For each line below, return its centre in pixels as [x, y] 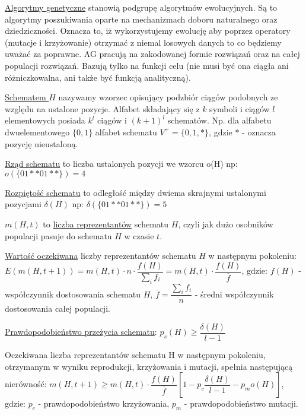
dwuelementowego [37, 132]
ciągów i [112, 120]
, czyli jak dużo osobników [226, 224]
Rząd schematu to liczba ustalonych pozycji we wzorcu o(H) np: [121, 164]
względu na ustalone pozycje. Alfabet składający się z [102, 108]
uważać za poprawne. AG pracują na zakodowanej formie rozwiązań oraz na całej [152, 54]
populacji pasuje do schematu [58, 235]
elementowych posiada [45, 120]
